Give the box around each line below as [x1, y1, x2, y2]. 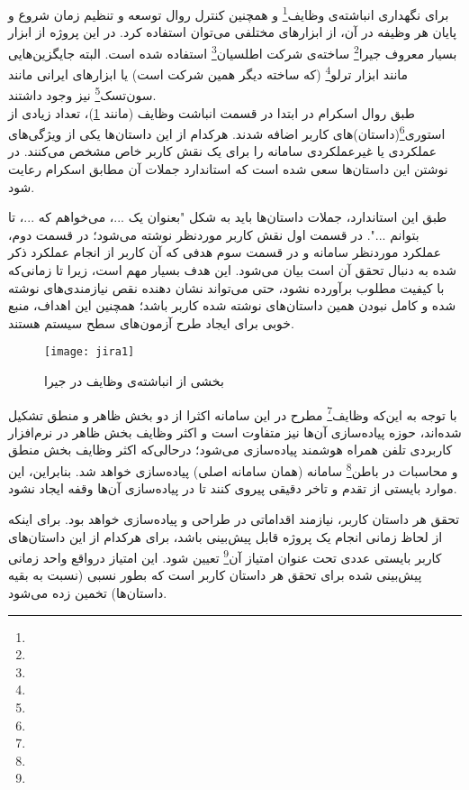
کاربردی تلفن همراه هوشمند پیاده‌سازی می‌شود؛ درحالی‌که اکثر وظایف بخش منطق [8, 440, 453, 459]
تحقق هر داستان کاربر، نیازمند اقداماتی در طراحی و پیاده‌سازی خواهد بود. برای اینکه [8, 509, 460, 528]
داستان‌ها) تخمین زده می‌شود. [8, 583, 167, 602]
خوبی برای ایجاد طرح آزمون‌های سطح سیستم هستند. [8, 313, 294, 332]
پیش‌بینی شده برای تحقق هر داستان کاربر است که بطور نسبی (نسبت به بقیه [8, 565, 422, 584]
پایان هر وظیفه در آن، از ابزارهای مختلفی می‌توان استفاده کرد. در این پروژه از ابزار [8, 23, 457, 41]
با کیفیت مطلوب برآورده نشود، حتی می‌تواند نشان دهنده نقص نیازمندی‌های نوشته [8, 278, 445, 297]
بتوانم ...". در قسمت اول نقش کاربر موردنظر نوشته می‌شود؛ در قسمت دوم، [8, 225, 419, 243]
